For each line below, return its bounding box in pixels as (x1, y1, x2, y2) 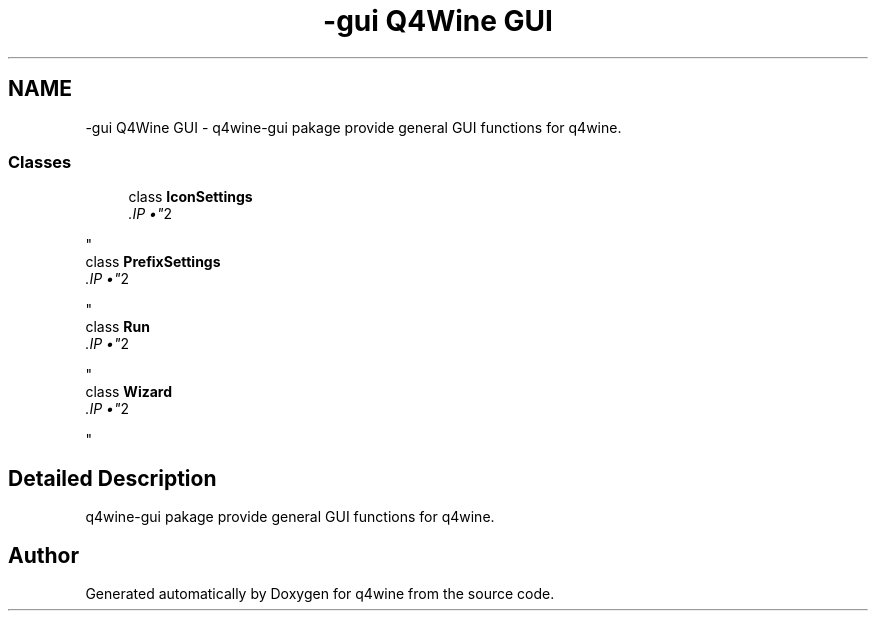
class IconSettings (128, 188, 253, 206)
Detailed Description (8, 465, 217, 491)
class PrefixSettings (85, 253, 221, 271)
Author (8, 542, 79, 568)
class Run (85, 318, 150, 336)
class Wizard (85, 383, 173, 401)
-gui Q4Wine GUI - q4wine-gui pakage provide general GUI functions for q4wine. (85, 118, 622, 136)
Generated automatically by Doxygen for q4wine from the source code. (85, 585, 555, 603)
